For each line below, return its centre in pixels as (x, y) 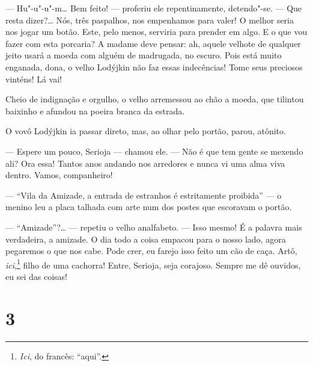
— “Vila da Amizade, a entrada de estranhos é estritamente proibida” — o (144, 195)
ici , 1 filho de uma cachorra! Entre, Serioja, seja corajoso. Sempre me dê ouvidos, (153, 264)
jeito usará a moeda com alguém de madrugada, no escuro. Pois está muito (144, 55)
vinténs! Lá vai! (34, 79)
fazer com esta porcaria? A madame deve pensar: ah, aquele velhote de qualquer (153, 43)
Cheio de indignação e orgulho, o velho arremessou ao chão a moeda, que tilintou (155, 99)
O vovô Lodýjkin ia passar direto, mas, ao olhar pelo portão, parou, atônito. (146, 131)
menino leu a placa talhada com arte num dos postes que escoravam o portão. (149, 207)
